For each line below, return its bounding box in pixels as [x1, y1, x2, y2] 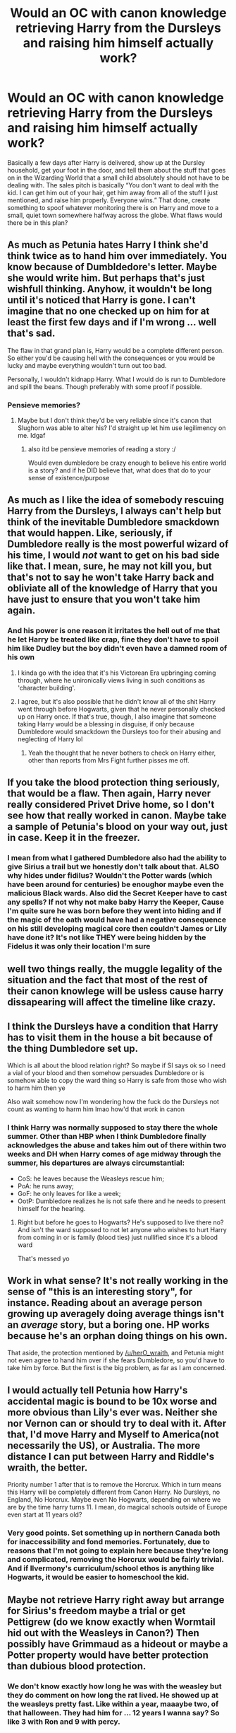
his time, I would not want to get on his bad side [7, 550, 220, 562]
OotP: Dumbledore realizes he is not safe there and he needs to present [17, 1197, 226, 1205]
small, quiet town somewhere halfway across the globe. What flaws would [7, 211, 223, 219]
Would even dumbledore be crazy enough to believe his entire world [27, 458, 227, 468]
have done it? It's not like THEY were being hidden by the [7, 932, 206, 942]
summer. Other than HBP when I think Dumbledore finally [7, 1132, 206, 1142]
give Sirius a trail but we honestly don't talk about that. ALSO [7, 862, 220, 871]
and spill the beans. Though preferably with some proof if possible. [7, 382, 202, 390]
